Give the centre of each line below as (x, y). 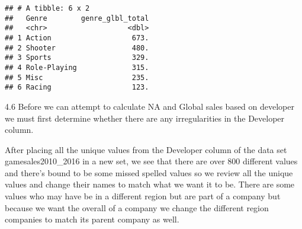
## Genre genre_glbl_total (77, 18)
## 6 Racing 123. (77, 88)
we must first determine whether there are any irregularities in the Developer (145, 118)
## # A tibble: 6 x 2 (47, 8)
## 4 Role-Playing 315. (77, 67)
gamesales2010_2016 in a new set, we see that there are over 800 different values (151, 161)
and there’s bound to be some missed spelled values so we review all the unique (149, 172)
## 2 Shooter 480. (77, 48)
